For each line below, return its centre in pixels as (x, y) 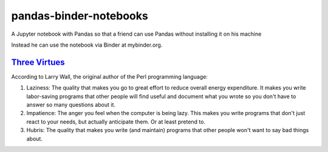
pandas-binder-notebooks (80, 16)
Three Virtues (38, 62)
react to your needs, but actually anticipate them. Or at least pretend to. (116, 122)
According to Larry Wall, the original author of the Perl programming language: (109, 76)
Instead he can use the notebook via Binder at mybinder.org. (87, 45)
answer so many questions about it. (71, 105)
